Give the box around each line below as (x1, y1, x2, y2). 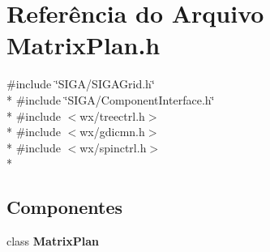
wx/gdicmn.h (79, 123, 145, 140)
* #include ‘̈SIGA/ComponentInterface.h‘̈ (6, 91, 215, 108)
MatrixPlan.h (6, 28, 161, 62)
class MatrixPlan (6, 233, 100, 250)
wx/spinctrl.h (79, 139, 147, 156)
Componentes (6, 194, 123, 220)
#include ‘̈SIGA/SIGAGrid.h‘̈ (6, 75, 155, 92)
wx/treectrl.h (79, 107, 145, 124)
